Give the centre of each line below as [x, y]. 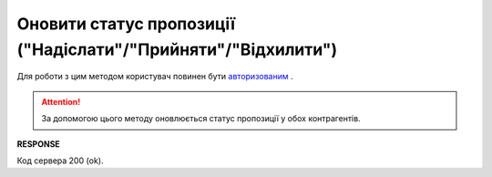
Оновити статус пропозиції [126, 24]
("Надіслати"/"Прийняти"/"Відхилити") [177, 49]
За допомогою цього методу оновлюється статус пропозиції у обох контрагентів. [201, 119]
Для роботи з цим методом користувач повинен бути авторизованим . [155, 77]
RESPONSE [39, 144]
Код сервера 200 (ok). [60, 161]
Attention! [61, 101]
